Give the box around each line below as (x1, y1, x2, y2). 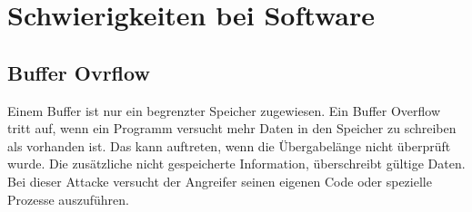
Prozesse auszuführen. (7, 189, 129, 208)
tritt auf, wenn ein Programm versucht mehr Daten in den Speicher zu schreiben (7, 119, 457, 138)
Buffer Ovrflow (7, 58, 150, 86)
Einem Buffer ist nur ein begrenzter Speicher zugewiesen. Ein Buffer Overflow (7, 101, 441, 120)
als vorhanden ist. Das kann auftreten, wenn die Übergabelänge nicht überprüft (7, 136, 451, 155)
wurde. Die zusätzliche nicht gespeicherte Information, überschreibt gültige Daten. (7, 154, 466, 173)
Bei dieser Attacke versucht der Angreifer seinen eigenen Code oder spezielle (7, 171, 432, 190)
